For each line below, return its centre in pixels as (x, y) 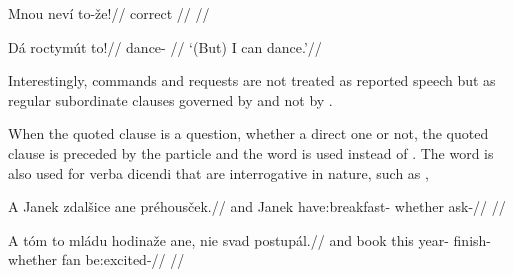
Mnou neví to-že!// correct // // (109, 13)
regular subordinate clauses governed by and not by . (170, 99)
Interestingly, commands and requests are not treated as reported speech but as (252, 80)
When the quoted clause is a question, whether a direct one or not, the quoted (248, 133)
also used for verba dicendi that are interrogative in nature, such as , (218, 172)
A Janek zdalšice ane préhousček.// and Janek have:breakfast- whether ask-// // (257, 206)
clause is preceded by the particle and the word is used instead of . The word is (251, 152)
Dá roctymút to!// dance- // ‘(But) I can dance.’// (165, 46)
